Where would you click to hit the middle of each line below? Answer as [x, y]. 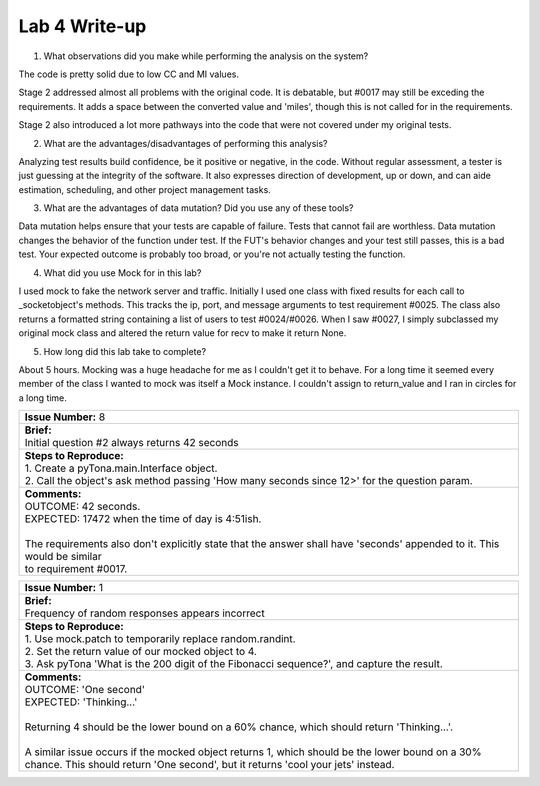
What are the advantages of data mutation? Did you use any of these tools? [198, 208]
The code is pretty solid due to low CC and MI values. [129, 74]
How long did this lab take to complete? [125, 351]
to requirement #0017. [76, 569]
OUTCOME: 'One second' [84, 690]
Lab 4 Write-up [82, 26]
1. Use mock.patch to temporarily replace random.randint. [160, 639]
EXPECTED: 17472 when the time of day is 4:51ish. [143, 519]
